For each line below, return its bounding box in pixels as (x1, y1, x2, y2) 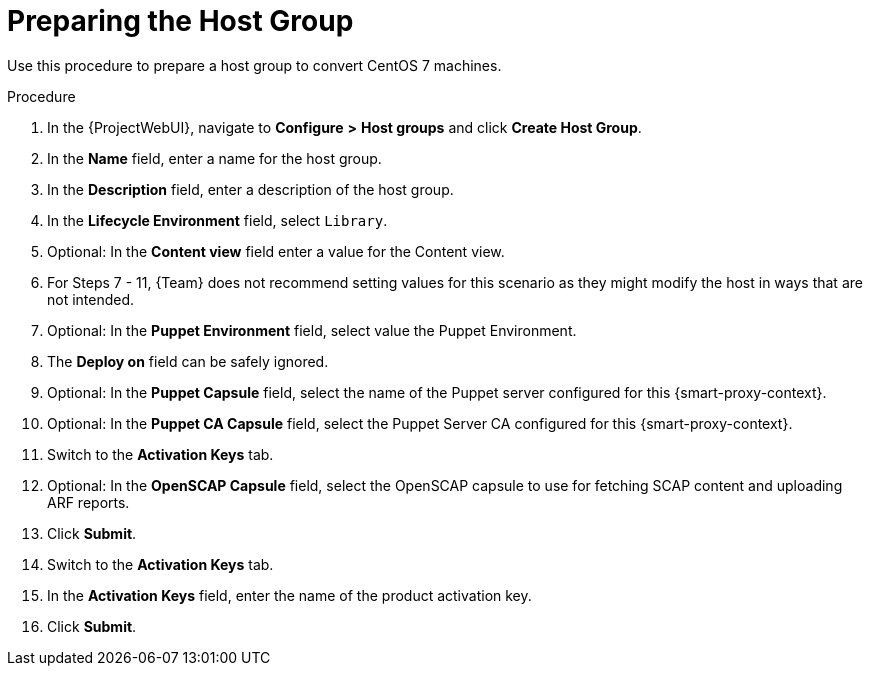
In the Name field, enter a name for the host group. (47, 149, 382, 167)
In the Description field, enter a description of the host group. (47, 180, 454, 198)
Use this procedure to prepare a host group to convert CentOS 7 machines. (7, 56, 502, 74)
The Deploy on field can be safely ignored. (47, 352, 329, 370)
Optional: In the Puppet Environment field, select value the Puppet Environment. (47, 321, 577, 339)
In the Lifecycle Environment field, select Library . (47, 211, 388, 229)
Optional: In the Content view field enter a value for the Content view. (47, 242, 505, 260)
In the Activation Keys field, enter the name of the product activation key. (47, 586, 532, 604)
